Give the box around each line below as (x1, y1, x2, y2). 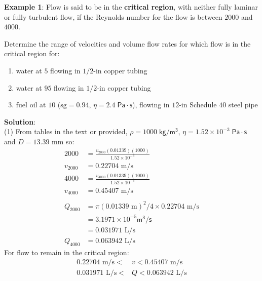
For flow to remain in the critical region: (4, 247, 129, 257)
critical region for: (4, 48, 60, 59)
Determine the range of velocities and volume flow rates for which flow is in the (4, 38, 251, 49)
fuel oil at (16, 99, 46, 110)
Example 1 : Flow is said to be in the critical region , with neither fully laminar (4, 2, 258, 12)
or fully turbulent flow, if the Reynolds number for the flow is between (4, 11, 222, 22)
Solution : (4, 116, 36, 127)
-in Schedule (179, 99, 217, 110)
